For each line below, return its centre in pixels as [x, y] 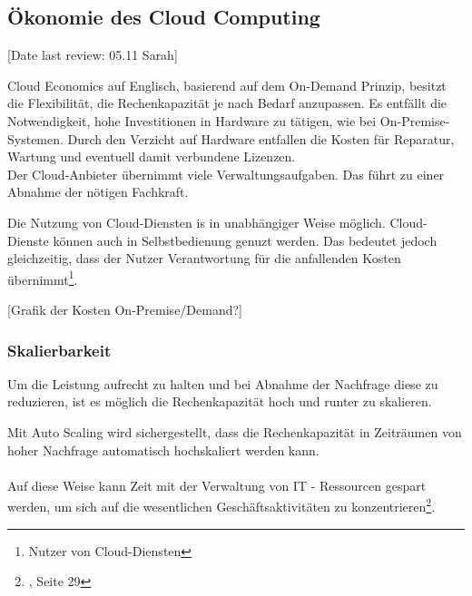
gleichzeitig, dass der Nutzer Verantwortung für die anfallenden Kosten [204, 258]
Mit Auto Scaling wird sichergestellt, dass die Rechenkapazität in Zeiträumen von [235, 431]
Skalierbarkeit [59, 350]
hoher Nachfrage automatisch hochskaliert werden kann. [163, 449]
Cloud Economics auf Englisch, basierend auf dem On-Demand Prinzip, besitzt [227, 85]
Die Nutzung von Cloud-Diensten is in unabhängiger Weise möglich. [197, 222]
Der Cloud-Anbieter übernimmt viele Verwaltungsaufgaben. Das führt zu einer [226, 174]
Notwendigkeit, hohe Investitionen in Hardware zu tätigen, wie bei [192, 120]
